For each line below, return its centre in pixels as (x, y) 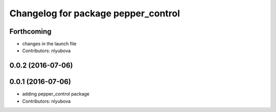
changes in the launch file (49, 44)
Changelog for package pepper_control (95, 13)
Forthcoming (30, 31)
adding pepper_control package (56, 94)
